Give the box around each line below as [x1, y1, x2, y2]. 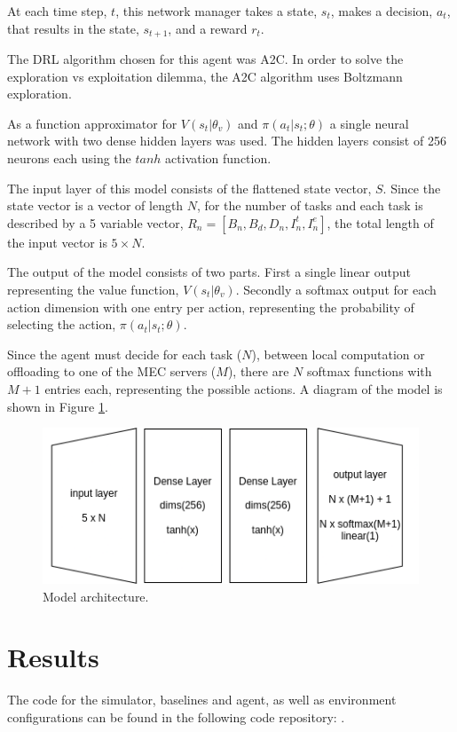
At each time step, [7, 2, 107, 20]
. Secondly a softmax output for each [235, 279, 437, 298]
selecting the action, [7, 315, 116, 334]
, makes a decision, [330, 2, 433, 20]
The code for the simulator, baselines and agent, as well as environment [7, 690, 397, 709]
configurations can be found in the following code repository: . [7, 707, 345, 726]
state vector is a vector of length [7, 196, 184, 215]
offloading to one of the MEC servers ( [7, 362, 217, 381]
